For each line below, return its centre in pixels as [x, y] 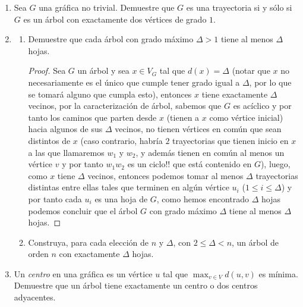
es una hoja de [121, 198]
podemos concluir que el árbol [83, 210]
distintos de [49, 140]
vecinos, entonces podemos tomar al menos [165, 175]
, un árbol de [255, 242]
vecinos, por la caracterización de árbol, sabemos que [125, 106]
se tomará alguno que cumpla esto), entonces [110, 94]
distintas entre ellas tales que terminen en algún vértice [129, 187]
